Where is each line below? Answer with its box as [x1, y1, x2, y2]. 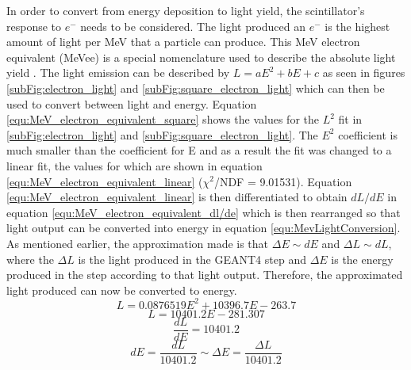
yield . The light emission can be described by [6, 64, 230, 81]
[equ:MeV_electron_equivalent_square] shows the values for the [6, 111, 319, 128]
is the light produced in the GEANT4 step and [78, 250, 306, 267]
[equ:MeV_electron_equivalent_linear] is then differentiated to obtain [6, 189, 348, 205]
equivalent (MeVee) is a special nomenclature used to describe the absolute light [6, 48, 396, 65]
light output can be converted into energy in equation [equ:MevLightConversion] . [6, 219, 401, 236]
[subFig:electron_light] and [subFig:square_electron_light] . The [6, 126, 318, 143]
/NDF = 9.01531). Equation [213, 173, 352, 189]
